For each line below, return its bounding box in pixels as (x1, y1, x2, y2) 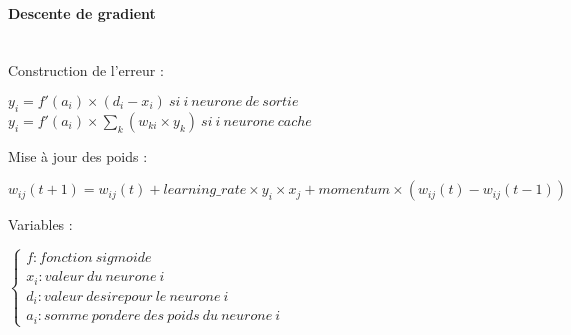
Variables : (8, 214, 73, 235)
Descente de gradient (8, 2, 156, 23)
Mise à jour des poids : (8, 145, 148, 166)
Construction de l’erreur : (8, 60, 164, 81)
